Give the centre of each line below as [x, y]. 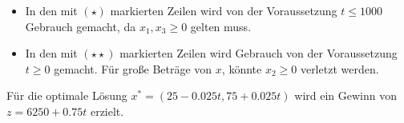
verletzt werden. [339, 68]
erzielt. [107, 111]
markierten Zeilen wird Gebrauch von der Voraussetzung [259, 53]
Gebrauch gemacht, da [81, 26]
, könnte [242, 68]
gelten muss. [221, 26]
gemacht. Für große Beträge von [133, 68]
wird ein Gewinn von [346, 95]
